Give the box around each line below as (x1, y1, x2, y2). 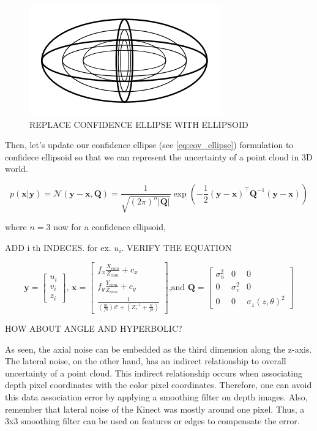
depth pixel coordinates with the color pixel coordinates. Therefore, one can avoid (5, 378, 312, 391)
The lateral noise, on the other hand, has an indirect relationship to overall (5, 354, 286, 367)
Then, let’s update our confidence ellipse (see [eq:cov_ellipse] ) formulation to (5, 138, 294, 151)
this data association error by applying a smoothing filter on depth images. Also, (5, 390, 308, 403)
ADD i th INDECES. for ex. (5, 241, 111, 253)
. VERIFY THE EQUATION (121, 241, 232, 253)
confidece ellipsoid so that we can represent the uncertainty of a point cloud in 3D (5, 150, 313, 163)
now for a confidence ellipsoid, (53, 220, 166, 233)
